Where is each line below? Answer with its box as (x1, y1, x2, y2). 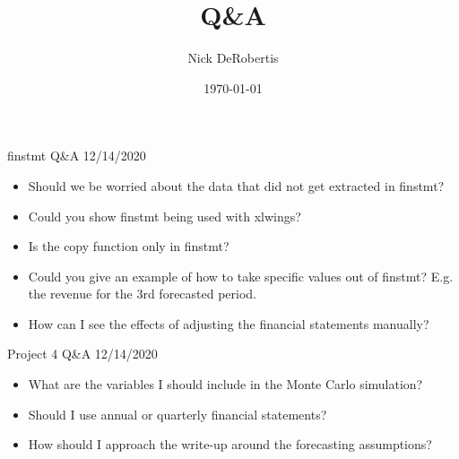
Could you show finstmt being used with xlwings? (28, 206, 301, 225)
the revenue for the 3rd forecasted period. (28, 284, 257, 303)
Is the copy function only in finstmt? (28, 237, 229, 255)
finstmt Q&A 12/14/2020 (7, 146, 146, 165)
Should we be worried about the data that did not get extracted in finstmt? (28, 176, 445, 195)
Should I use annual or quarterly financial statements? (28, 404, 327, 423)
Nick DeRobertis (187, 48, 279, 67)
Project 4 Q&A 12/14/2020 (7, 344, 158, 363)
